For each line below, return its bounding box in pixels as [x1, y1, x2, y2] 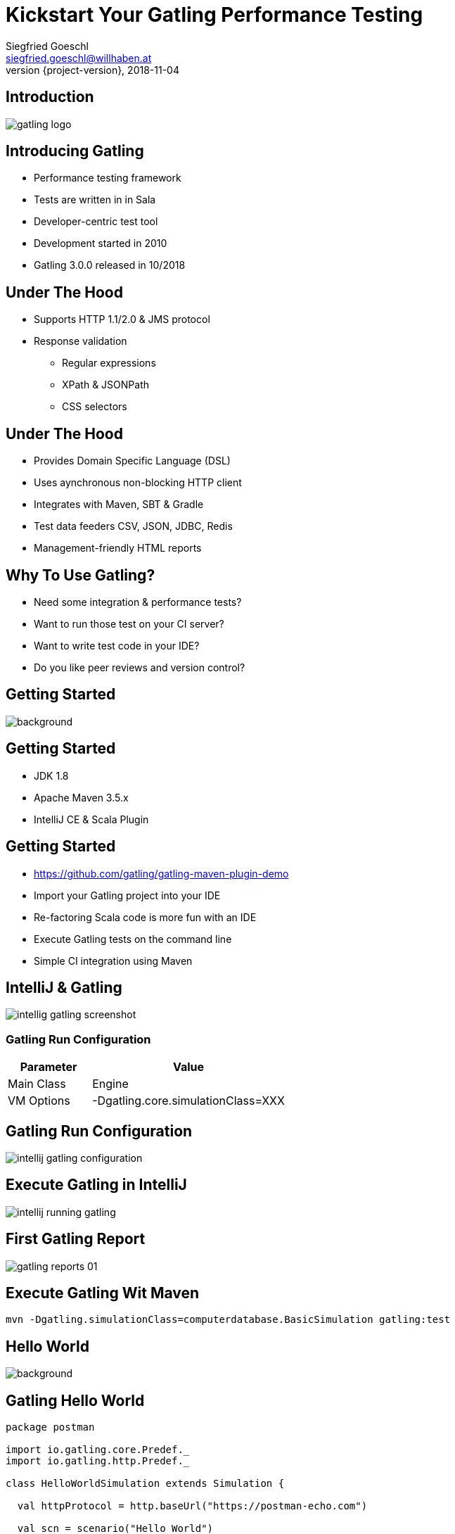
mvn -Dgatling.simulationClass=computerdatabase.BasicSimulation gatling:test [6, 1314, 451, 1326]
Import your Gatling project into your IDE [34, 889, 221, 901]
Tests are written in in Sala [34, 194, 156, 206]
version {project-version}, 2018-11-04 [6, 63, 179, 76]
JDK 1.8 [34, 769, 69, 782]
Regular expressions [62, 357, 156, 369]
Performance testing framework [34, 172, 181, 184]
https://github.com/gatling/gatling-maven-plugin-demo [34, 867, 289, 880]
